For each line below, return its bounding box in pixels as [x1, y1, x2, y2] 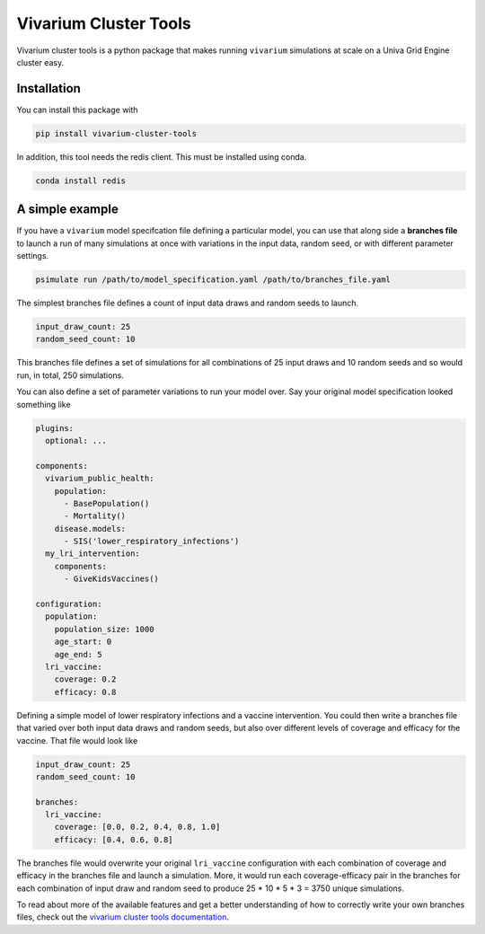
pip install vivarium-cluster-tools [35, 128, 198, 138]
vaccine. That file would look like [16, 735, 138, 745]
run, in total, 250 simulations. [16, 369, 125, 381]
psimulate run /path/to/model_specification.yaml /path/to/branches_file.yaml [35, 275, 391, 285]
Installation [16, 81, 81, 96]
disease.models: [54, 524, 126, 533]
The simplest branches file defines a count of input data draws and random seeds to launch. [16, 297, 359, 309]
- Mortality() [64, 511, 126, 521]
